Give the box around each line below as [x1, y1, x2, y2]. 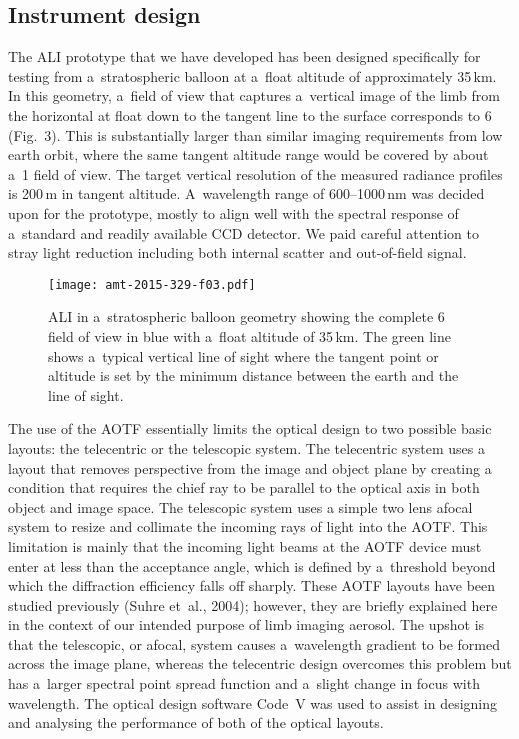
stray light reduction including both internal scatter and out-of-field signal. [8, 242, 467, 263]
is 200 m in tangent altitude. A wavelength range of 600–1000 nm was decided [8, 183, 485, 204]
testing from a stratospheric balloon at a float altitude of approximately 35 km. [8, 65, 497, 86]
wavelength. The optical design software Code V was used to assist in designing [8, 692, 498, 713]
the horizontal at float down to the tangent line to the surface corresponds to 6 [8, 104, 492, 125]
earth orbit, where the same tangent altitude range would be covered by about [8, 144, 489, 165]
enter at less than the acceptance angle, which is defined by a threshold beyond [8, 555, 496, 576]
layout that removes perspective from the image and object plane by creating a [8, 457, 492, 478]
